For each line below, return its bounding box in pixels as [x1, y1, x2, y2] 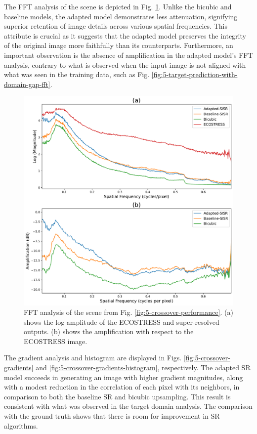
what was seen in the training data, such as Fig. [4, 69, 150, 80]
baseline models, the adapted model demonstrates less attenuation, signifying [4, 11, 238, 21]
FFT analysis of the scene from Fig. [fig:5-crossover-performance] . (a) [24, 307, 233, 317]
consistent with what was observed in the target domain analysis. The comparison [4, 401, 253, 411]
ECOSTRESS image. [24, 336, 87, 346]
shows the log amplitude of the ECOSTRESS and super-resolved [24, 316, 219, 327]
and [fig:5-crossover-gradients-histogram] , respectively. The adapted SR [36, 362, 251, 373]
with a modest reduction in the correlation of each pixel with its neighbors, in [4, 382, 240, 392]
